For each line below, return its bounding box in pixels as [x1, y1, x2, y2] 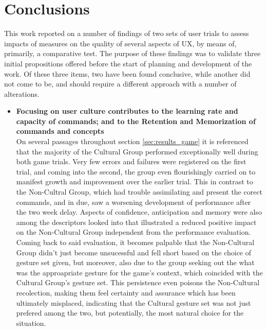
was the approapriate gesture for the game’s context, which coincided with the [16, 267, 263, 277]
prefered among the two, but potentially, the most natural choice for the [16, 307, 244, 318]
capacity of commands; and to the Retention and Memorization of [16, 115, 256, 126]
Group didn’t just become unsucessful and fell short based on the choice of [16, 247, 252, 257]
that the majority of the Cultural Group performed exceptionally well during [16, 146, 258, 157]
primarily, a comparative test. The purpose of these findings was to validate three [4, 48, 261, 59]
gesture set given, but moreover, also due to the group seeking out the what [16, 257, 255, 268]
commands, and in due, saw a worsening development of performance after [16, 196, 251, 207]
